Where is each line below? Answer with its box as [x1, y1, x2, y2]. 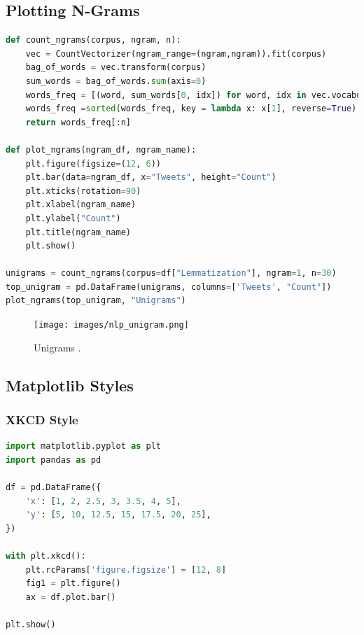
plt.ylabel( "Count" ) [25, 213, 121, 223]
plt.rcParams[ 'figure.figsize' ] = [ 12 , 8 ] [25, 564, 227, 575]
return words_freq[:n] [25, 117, 131, 127]
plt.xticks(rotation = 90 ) [25, 186, 141, 196]
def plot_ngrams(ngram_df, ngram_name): [6, 144, 197, 155]
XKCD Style [6, 411, 78, 428]
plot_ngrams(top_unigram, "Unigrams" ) [6, 295, 186, 306]
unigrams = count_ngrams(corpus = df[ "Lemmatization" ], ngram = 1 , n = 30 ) [6, 268, 337, 279]
